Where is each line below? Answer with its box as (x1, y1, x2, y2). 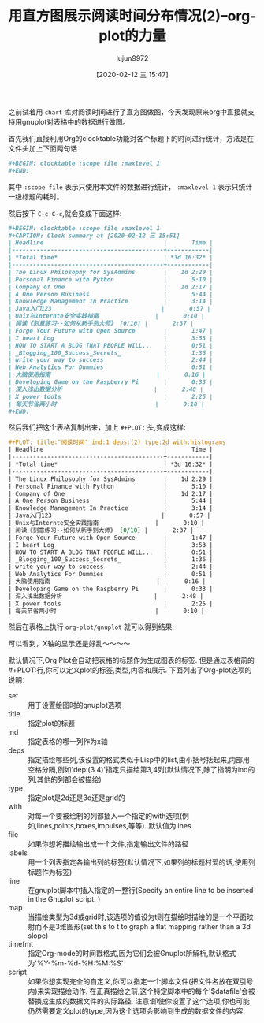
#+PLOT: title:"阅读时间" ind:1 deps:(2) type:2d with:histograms (8, 438, 226, 446)
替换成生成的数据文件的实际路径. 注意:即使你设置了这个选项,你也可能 (28, 996, 251, 1006)
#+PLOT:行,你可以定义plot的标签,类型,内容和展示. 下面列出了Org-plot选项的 (8, 665, 252, 675)
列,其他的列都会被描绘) (28, 775, 102, 784)
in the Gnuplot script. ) (28, 895, 101, 904)
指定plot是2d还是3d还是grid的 (28, 793, 126, 802)
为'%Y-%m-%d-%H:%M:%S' (28, 958, 124, 968)
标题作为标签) (28, 868, 73, 877)
